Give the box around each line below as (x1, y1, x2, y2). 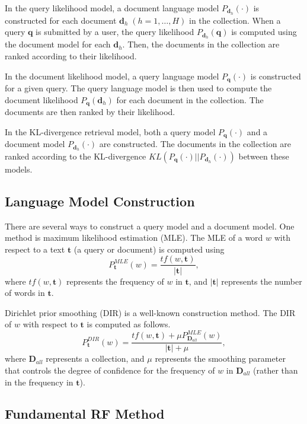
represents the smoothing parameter (155, 352, 286, 365)
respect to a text (5, 243, 65, 255)
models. (5, 162, 33, 175)
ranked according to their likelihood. (5, 49, 137, 62)
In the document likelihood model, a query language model (5, 69, 219, 82)
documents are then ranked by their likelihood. (5, 106, 175, 117)
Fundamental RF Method (5, 404, 165, 423)
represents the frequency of (66, 275, 164, 287)
